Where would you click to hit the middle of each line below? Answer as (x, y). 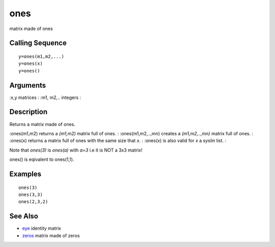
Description (29, 112)
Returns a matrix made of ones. (43, 124)
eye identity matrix (42, 228)
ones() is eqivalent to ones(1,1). (42, 159)
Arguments (28, 85)
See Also (24, 216)
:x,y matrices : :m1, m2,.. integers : (45, 97)
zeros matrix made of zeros (51, 235)
